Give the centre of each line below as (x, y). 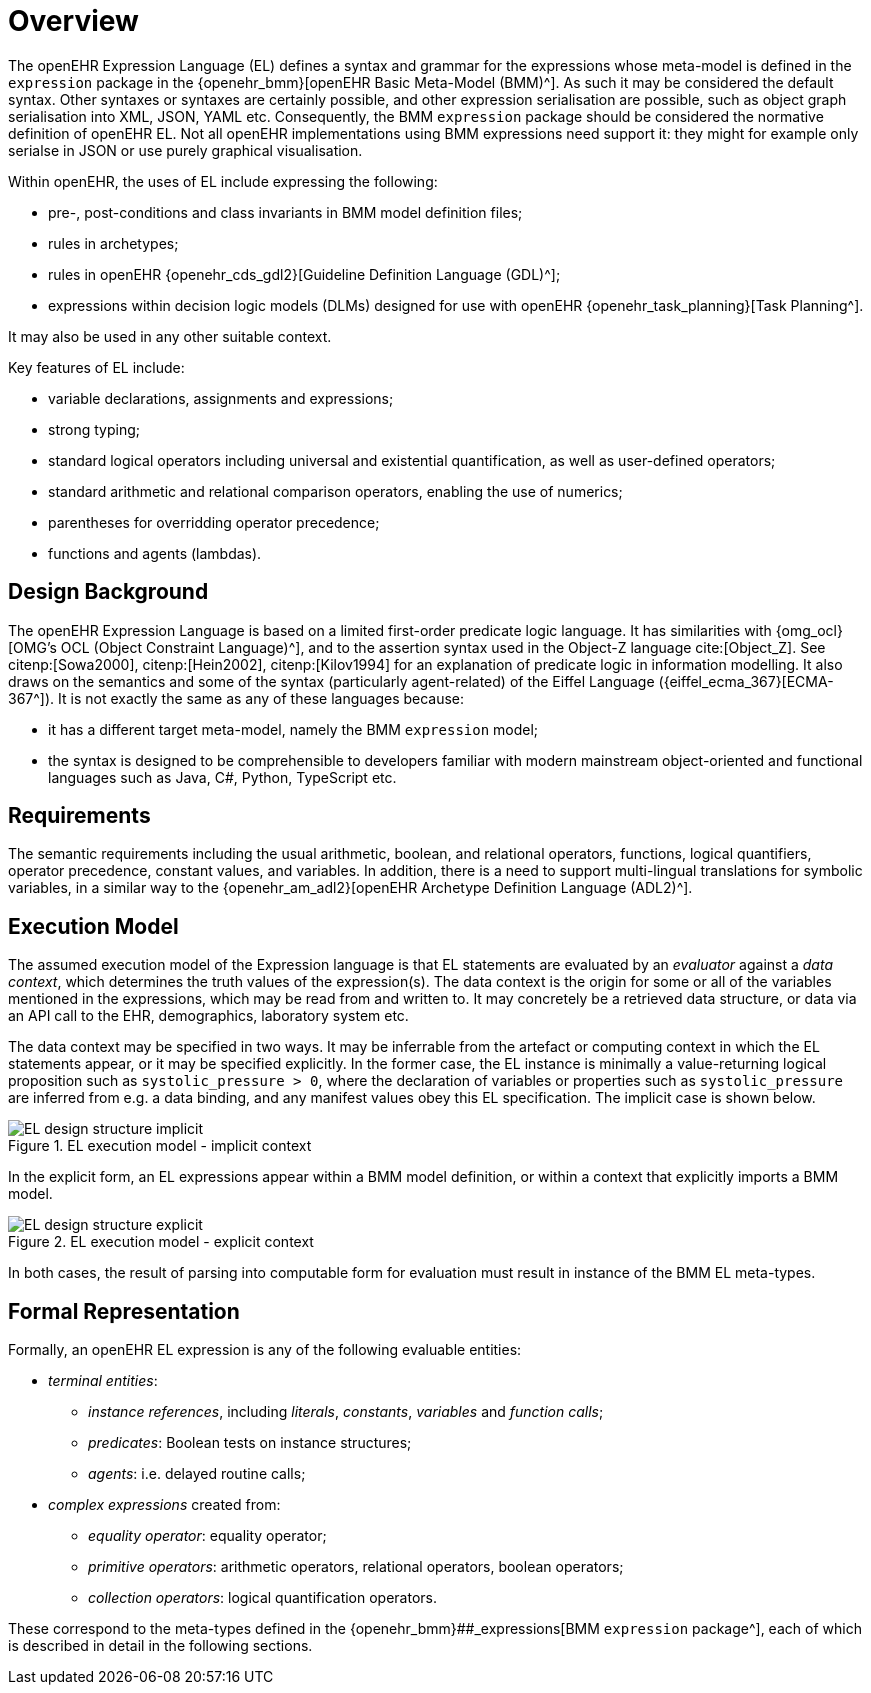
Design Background (108, 592)
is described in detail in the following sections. (160, 1646)
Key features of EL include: (96, 367)
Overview (73, 21)
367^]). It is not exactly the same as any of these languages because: (236, 698)
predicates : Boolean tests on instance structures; (250, 1443)
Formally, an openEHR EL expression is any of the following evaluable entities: (265, 1350)
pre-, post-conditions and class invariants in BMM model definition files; (285, 212)
